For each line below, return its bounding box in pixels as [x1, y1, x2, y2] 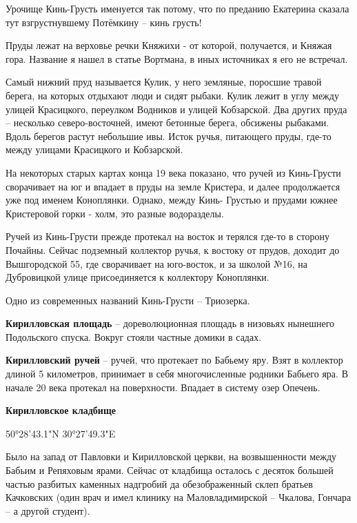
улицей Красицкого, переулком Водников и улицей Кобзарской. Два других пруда [6, 101, 347, 116]
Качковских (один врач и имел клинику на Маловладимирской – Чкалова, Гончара [6, 490, 351, 504]
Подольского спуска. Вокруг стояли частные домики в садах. [6, 329, 262, 344]
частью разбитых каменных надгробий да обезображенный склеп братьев [6, 476, 313, 491]
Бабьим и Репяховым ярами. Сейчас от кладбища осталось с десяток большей [6, 463, 334, 477]
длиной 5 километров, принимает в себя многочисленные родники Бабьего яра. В [6, 366, 348, 381]
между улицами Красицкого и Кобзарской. [6, 142, 183, 157]
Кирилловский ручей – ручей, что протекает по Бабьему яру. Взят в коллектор [6, 353, 343, 367]
